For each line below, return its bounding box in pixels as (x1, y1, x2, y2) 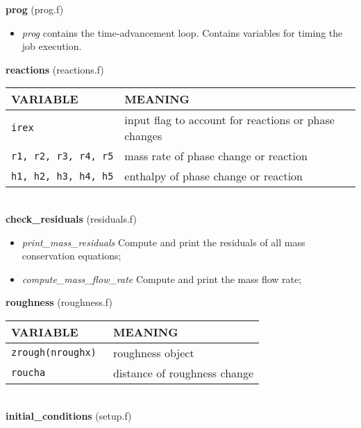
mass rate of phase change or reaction (124, 148, 308, 164)
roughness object (112, 344, 194, 361)
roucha (11, 367, 46, 379)
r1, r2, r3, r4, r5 (11, 150, 114, 162)
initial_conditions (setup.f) (6, 408, 132, 422)
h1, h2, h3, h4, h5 (11, 170, 114, 182)
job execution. (22, 39, 82, 53)
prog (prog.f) (6, 2, 64, 16)
